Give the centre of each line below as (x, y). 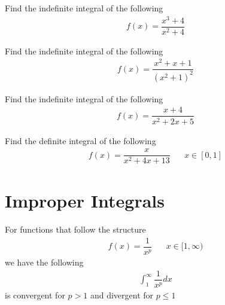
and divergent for (122, 295)
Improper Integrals (85, 201)
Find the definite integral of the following (80, 140)
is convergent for (35, 295)
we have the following (44, 262)
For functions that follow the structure (75, 229)
